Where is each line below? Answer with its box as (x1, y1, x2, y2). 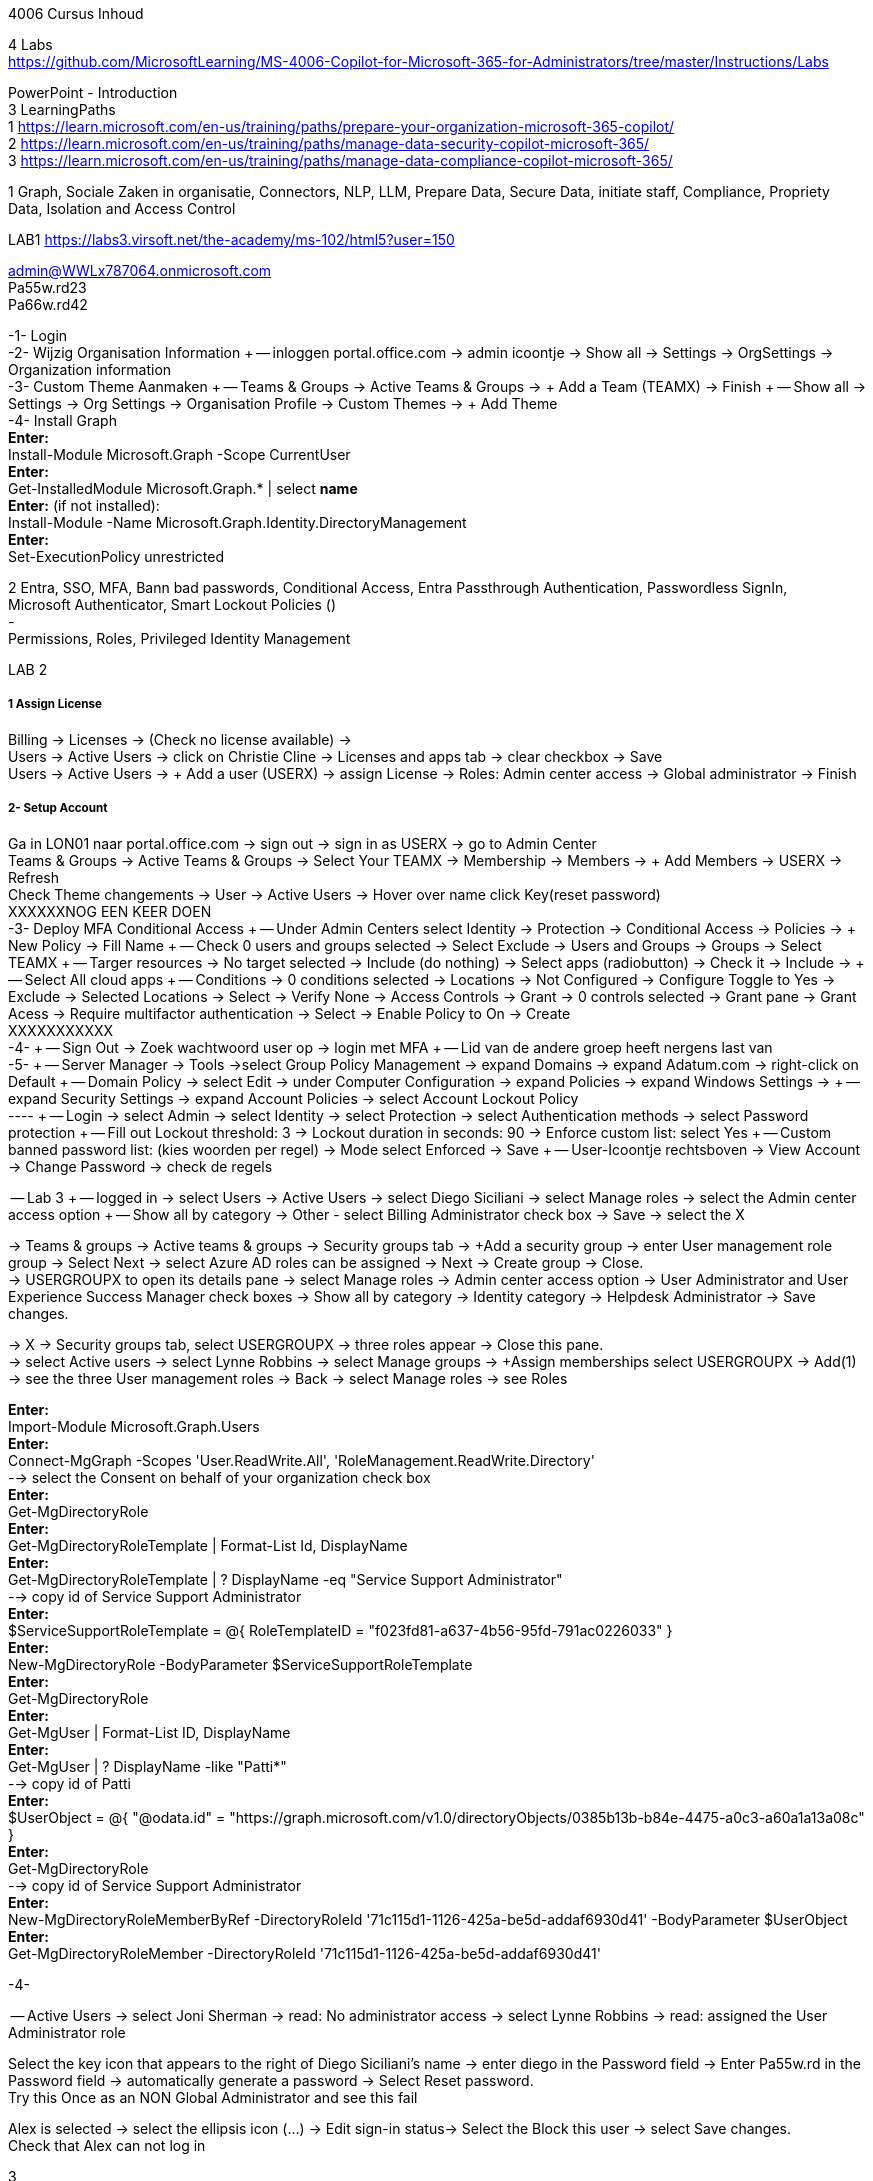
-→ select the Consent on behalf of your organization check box (8, 1468, 431, 1486)
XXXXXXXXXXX (8, 1021, 114, 1039)
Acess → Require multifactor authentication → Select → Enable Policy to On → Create (8, 1004, 571, 1022)
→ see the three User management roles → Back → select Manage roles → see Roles (8, 1369, 568, 1387)
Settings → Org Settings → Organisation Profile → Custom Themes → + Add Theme (8, 395, 558, 412)
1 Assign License (8, 697, 102, 712)
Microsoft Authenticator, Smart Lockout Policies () (8, 596, 336, 613)
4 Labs (8, 36, 53, 53)
